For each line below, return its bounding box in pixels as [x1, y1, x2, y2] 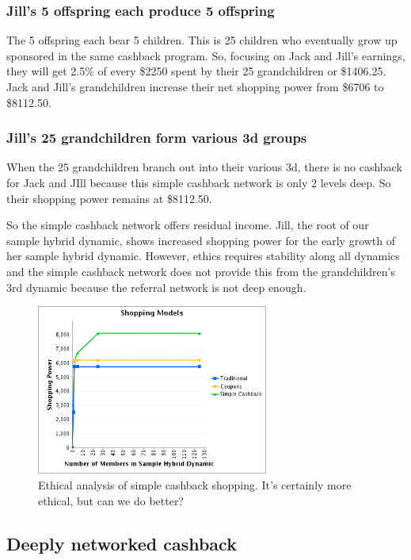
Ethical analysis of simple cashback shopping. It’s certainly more [38, 476, 352, 493]
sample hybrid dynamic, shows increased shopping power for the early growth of [6, 232, 396, 248]
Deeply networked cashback [6, 531, 237, 555]
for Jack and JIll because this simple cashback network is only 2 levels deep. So [6, 175, 391, 190]
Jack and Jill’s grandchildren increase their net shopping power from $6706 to [6, 79, 384, 94]
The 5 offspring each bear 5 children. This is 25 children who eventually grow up [6, 32, 398, 48]
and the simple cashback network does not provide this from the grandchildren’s [6, 263, 395, 279]
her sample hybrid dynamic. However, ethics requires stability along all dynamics [6, 247, 400, 264]
